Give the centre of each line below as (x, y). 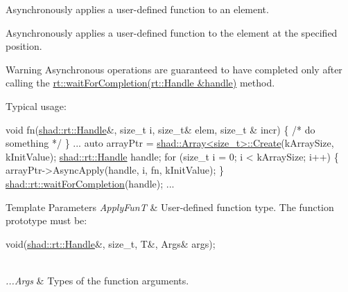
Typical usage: (36, 106)
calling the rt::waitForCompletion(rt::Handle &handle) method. (140, 83)
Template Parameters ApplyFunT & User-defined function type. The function (170, 207)
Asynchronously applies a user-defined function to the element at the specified (172, 32)
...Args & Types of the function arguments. (97, 280)
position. (24, 46)
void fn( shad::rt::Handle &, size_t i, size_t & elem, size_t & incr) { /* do (160, 129)
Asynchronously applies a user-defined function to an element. (137, 9)
